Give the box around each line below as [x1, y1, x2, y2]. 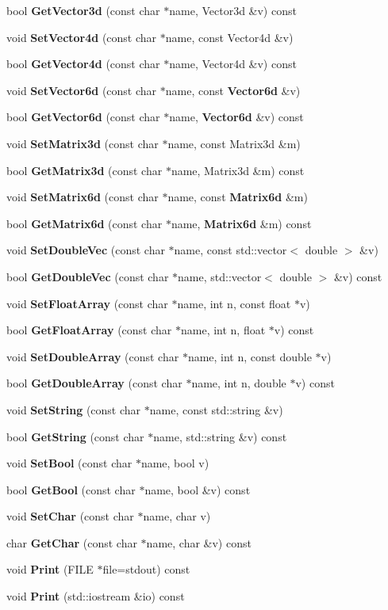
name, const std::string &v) [149, 401, 283, 417]
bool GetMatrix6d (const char [6, 215, 163, 231]
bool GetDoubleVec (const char [6, 268, 169, 284]
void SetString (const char [6, 401, 141, 417]
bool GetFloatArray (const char [6, 322, 172, 338]
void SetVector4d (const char [6, 29, 157, 45]
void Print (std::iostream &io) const [6, 588, 185, 604]
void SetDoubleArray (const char [6, 348, 179, 364]
